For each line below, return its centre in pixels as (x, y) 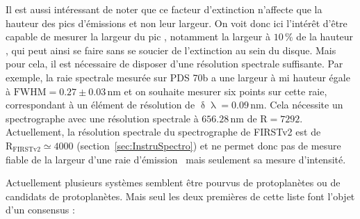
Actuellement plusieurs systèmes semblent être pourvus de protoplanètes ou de (173, 182)
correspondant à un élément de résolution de (100, 105)
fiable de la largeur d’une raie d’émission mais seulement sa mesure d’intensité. (176, 159)
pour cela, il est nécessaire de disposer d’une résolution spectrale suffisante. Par (174, 64)
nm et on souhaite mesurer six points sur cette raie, (217, 91)
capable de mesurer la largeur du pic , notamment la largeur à (138, 36)
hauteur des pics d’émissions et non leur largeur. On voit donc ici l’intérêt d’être (177, 23)
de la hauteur (325, 36)
